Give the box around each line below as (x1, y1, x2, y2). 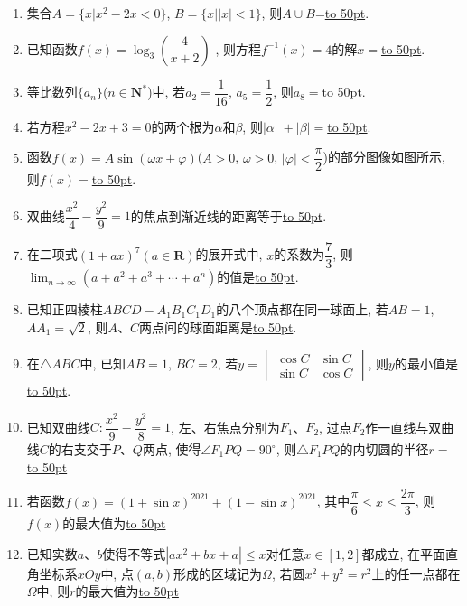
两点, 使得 (142, 440, 201, 459)
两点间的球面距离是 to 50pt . (139, 317, 297, 336)
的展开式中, (195, 245, 263, 264)
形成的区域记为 (173, 564, 263, 583)
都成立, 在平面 (361, 544, 446, 563)
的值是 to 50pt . (217, 267, 299, 286)
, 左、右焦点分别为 (171, 417, 280, 436)
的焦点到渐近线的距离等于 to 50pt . (130, 206, 327, 225)
